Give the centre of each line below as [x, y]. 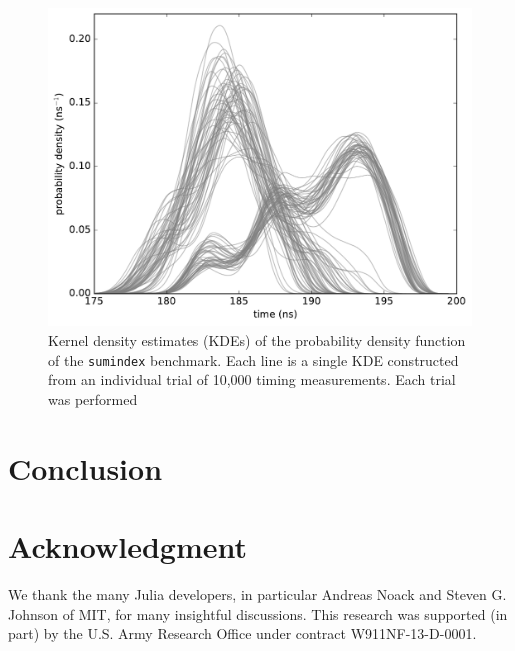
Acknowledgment [127, 546]
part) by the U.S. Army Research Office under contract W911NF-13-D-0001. [242, 633]
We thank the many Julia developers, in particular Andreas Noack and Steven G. [257, 593]
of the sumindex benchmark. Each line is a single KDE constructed [253, 359]
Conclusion [85, 467]
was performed [93, 398]
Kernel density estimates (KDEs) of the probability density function [257, 340]
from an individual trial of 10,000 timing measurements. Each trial [252, 379]
